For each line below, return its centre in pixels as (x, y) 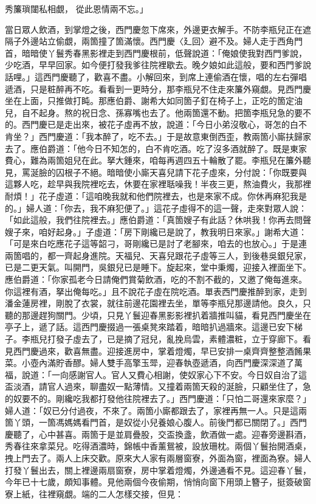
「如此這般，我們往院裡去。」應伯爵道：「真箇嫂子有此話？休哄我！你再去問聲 (158, 220)
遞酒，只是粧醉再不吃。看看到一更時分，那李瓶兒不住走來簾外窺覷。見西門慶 (158, 88)
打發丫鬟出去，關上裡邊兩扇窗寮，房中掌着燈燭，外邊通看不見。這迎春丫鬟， (158, 470)
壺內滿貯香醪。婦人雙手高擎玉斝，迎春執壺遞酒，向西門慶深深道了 (162, 363)
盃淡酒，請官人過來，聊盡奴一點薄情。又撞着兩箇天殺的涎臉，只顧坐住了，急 (158, 386)
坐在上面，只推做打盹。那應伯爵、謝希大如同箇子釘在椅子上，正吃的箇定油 (154, 101)
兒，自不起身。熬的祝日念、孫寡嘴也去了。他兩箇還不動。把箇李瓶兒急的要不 (158, 112)
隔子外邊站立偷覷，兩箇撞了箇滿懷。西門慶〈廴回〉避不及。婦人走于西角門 (154, 41)
